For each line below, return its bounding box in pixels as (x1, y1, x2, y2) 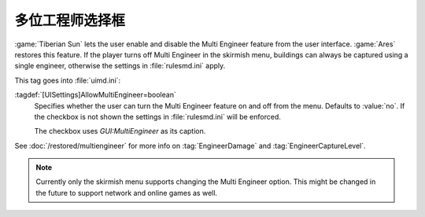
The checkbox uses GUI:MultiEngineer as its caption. (34, 127, 206, 136)
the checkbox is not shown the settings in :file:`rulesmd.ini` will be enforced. (34, 112, 281, 121)
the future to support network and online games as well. (35, 188, 218, 197)
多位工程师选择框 (14, 12, 126, 29)
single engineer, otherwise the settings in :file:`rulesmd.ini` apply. (14, 61, 226, 71)
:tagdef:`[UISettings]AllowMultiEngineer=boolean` (14, 90, 176, 100)
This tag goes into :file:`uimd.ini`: (14, 75, 121, 85)
